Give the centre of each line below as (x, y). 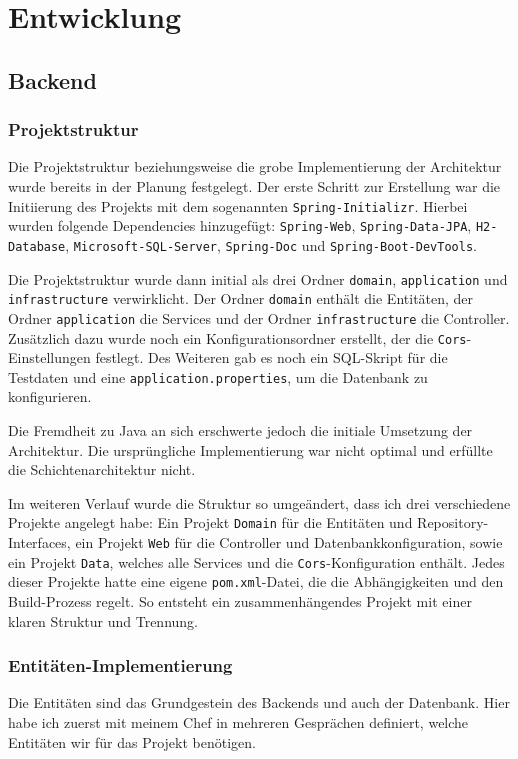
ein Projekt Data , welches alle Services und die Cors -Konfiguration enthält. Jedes (256, 561)
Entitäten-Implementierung (120, 665)
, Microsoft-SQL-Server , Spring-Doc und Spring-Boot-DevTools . (271, 244)
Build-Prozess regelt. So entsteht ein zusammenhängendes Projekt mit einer (240, 601)
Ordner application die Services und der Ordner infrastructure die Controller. (259, 317)
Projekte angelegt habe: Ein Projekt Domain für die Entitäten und (210, 522)
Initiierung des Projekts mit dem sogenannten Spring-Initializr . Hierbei (238, 205)
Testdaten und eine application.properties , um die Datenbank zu (218, 376)
